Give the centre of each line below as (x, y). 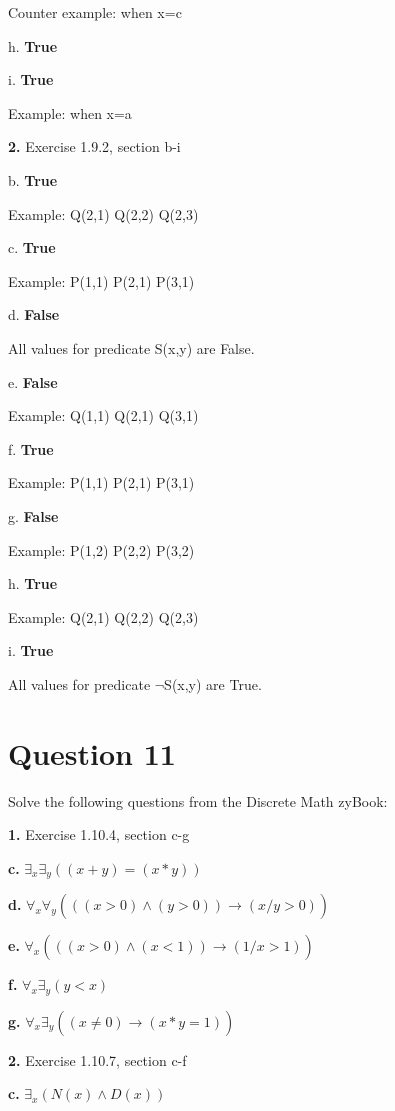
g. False (33, 515)
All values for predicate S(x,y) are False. (131, 347)
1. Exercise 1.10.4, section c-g (99, 834)
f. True (31, 448)
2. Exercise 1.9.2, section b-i (94, 146)
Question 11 (92, 752)
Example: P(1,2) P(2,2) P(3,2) (101, 549)
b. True (33, 179)
